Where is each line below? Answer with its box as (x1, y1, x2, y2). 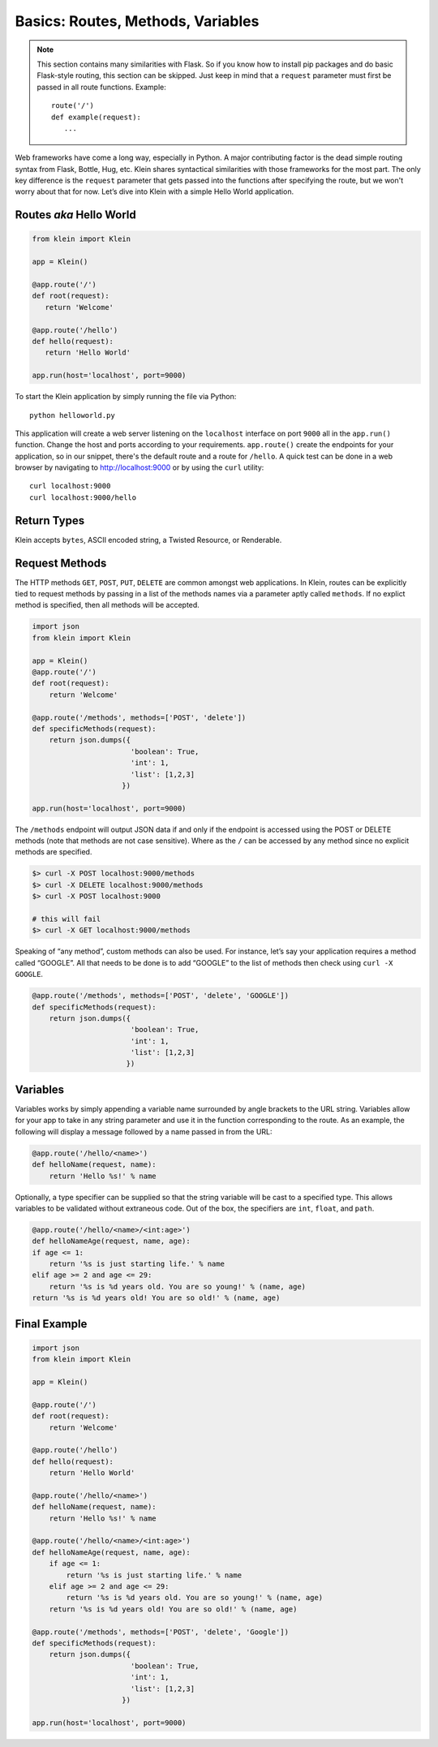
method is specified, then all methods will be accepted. (15, 600, 200, 610)
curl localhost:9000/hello (29, 493, 137, 502)
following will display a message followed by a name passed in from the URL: (15, 1126, 273, 1136)
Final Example (15, 1317, 88, 1331)
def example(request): (51, 112, 142, 122)
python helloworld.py (29, 411, 115, 420)
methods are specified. (15, 847, 92, 857)
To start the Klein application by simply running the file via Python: (15, 392, 237, 402)
